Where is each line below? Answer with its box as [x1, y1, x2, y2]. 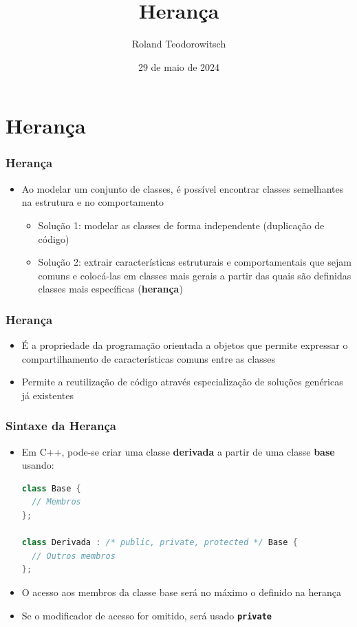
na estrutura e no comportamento [21, 195, 164, 209]
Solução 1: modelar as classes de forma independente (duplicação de [38, 217, 325, 232]
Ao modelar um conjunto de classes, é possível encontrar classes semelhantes [21, 181, 344, 195]
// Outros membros [32, 551, 116, 561]
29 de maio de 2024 [138, 59, 220, 74]
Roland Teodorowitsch [131, 36, 226, 51]
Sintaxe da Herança [6, 417, 116, 434]
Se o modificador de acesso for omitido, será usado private [21, 608, 272, 622]
